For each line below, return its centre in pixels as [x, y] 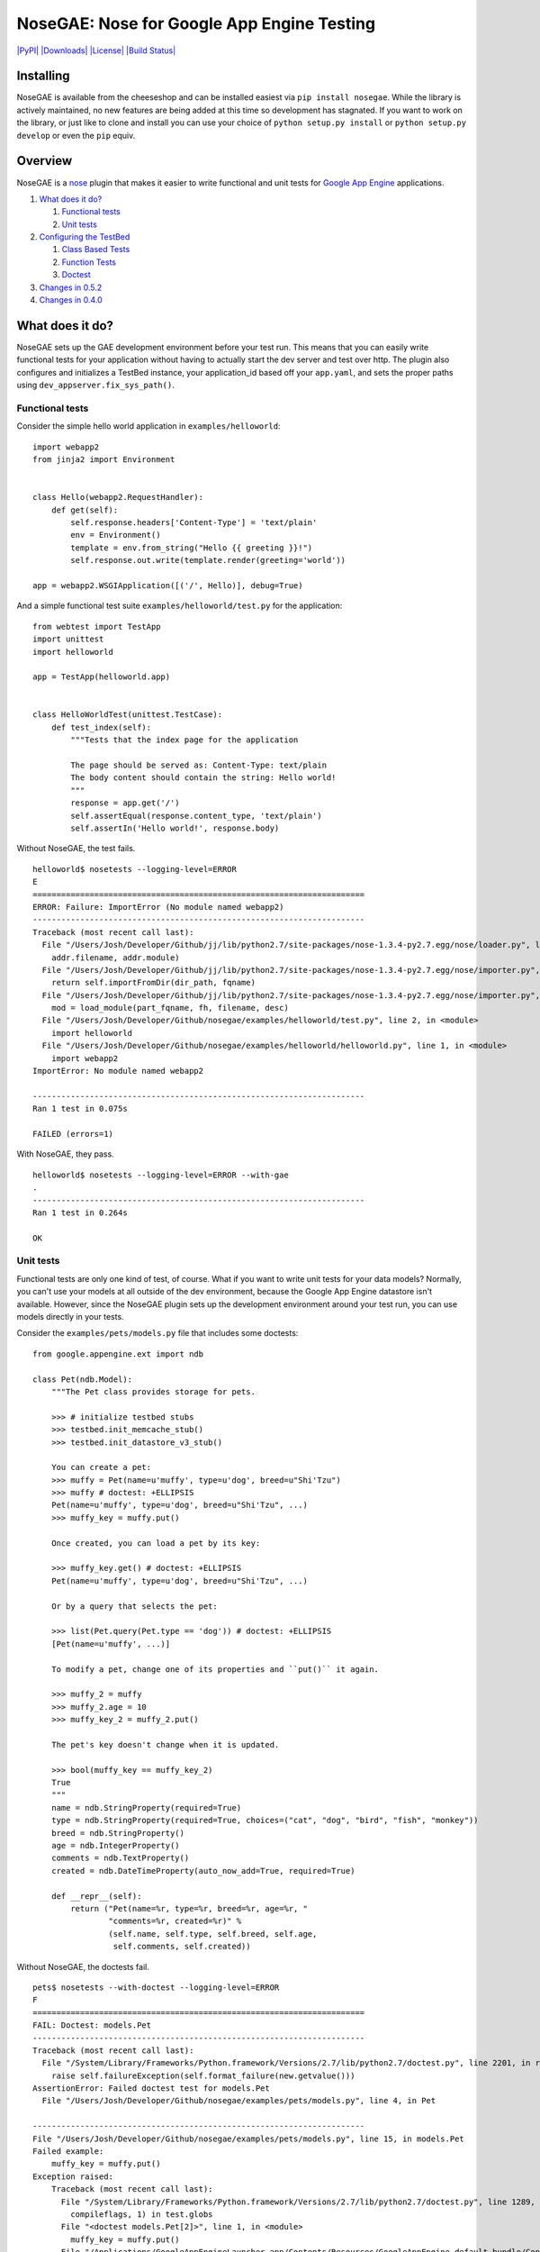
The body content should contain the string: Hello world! [203, 778]
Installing [44, 76]
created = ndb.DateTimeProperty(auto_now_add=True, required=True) [203, 1871]
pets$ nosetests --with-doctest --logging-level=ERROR [156, 1987]
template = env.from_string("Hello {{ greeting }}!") [192, 548]
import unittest [68, 639]
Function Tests [89, 262]
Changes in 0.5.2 [71, 287]
